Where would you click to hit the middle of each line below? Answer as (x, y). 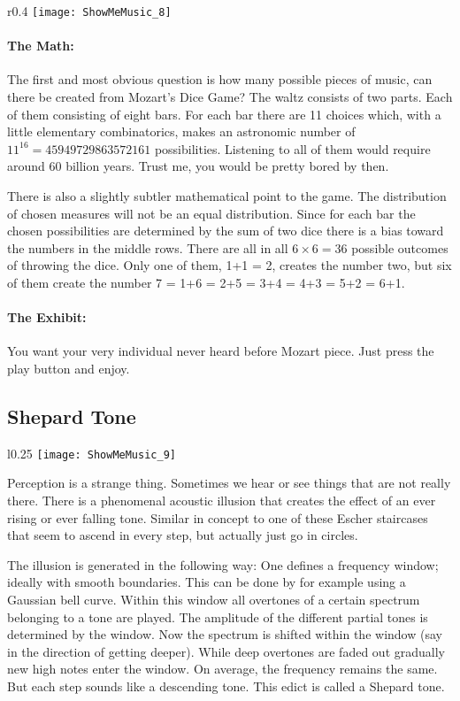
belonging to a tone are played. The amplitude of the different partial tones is (218, 616)
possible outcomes (400, 247)
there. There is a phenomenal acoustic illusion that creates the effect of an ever (222, 501)
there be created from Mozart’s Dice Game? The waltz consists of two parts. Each (230, 97)
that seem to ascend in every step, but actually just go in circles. (183, 535)
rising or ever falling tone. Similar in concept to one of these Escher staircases (218, 517)
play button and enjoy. (69, 368)
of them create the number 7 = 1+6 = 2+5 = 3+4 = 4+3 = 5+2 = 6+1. (206, 282)
